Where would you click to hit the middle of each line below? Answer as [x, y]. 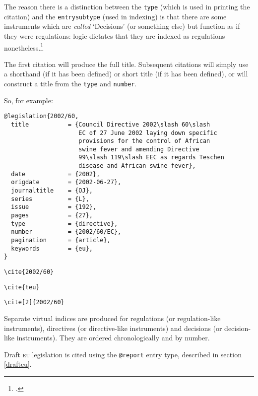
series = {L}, [50, 199]
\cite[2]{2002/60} [34, 302]
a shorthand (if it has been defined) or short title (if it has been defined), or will [126, 74]
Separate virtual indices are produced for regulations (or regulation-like [112, 318]
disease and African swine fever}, [137, 166]
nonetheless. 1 [24, 47]
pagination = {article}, [61, 240]
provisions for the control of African [144, 141]
